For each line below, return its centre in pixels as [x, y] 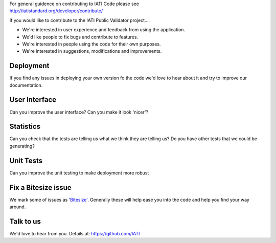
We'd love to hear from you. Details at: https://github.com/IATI [75, 233]
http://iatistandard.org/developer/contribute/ [56, 11]
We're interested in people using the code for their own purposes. [91, 44]
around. [18, 207]
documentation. [26, 85]
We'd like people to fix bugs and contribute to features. [80, 37]
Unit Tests [26, 160]
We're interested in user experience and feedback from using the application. [104, 30]
